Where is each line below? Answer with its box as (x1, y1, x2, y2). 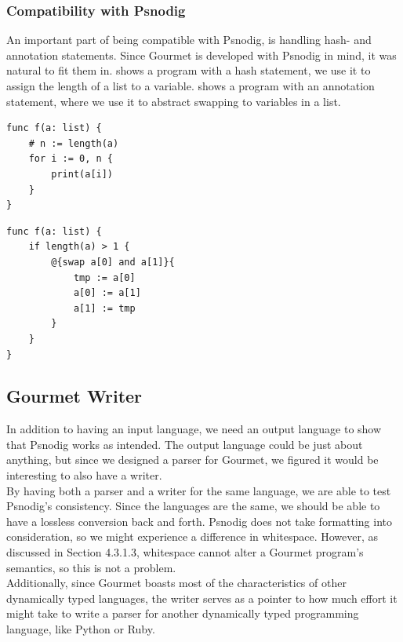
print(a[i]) (51, 168, 114, 180)
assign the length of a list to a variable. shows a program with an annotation (6, 78, 375, 93)
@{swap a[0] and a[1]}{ (51, 256, 175, 268)
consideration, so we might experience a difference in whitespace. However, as (6, 528, 379, 545)
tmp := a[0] (73, 272, 136, 283)
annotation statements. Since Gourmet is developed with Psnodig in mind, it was (6, 46, 397, 63)
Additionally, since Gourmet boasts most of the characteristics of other (6, 575, 347, 591)
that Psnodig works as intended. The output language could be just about (6, 436, 363, 452)
